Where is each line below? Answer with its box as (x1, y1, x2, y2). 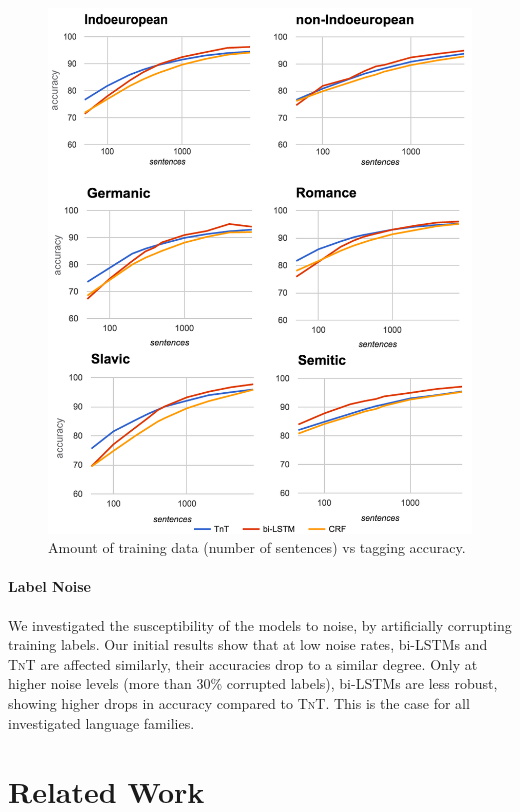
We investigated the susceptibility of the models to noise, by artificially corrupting (8, 614, 512, 635)
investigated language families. (8, 712, 195, 733)
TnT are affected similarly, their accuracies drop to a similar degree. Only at (8, 653, 478, 674)
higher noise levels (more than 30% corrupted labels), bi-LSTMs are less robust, (8, 673, 498, 694)
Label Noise (8, 576, 91, 597)
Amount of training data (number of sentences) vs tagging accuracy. (48, 537, 466, 558)
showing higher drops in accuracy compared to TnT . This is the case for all (8, 692, 470, 713)
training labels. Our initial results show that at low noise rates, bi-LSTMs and (8, 634, 488, 655)
